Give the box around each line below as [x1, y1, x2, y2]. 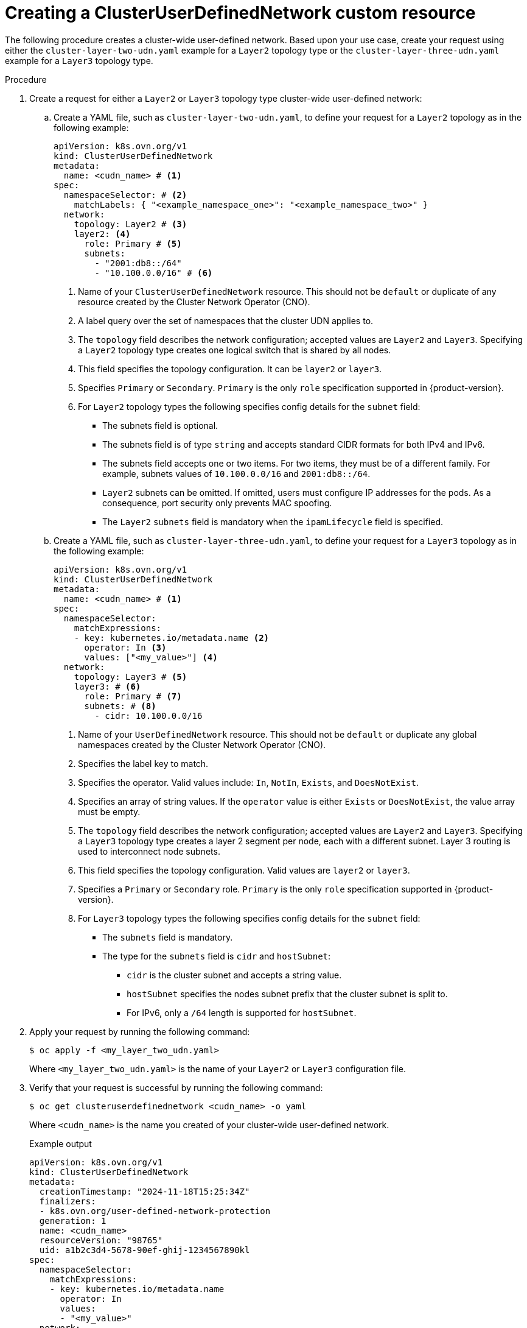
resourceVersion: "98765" [39, 1235, 163, 1245]
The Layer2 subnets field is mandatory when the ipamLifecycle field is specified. [102, 516, 444, 527]
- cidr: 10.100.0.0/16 [94, 710, 203, 721]
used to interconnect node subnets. [78, 846, 220, 856]
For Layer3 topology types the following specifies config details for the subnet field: [78, 913, 421, 924]
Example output [29, 1138, 92, 1149]
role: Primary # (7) [84, 691, 182, 701]
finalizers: [39, 1196, 96, 1206]
